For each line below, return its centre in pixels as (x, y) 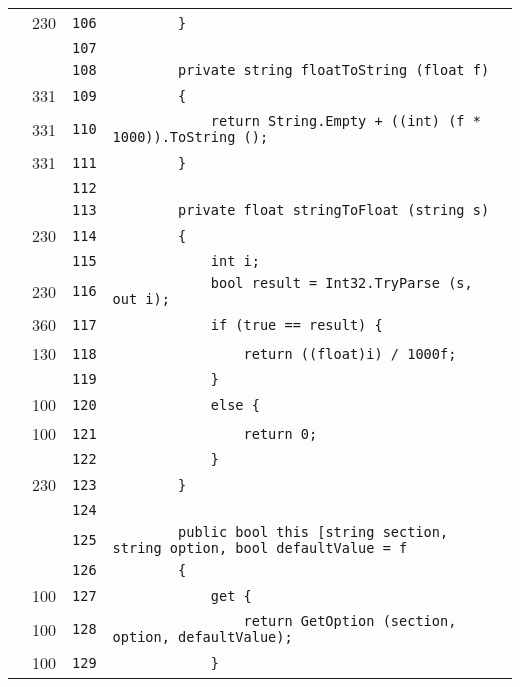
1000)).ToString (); (190, 137)
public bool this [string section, (313, 532)
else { (235, 404)
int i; (235, 261)
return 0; (280, 433)
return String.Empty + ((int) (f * (345, 121)
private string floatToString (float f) (334, 70)
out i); (141, 299)
